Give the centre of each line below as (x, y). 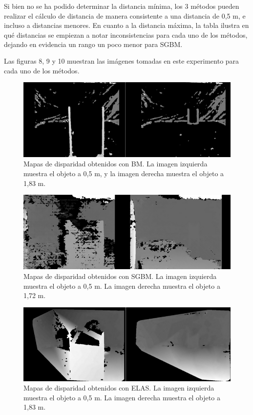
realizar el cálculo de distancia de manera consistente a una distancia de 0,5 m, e (125, 15)
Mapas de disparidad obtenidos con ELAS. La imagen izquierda (119, 388)
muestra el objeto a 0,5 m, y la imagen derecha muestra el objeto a (124, 173)
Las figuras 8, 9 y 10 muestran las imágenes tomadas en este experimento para (122, 60)
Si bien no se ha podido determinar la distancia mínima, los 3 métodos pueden (122, 6)
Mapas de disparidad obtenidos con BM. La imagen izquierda (116, 164)
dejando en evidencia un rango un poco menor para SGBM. (93, 44)
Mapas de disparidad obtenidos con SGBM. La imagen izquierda (120, 276)
